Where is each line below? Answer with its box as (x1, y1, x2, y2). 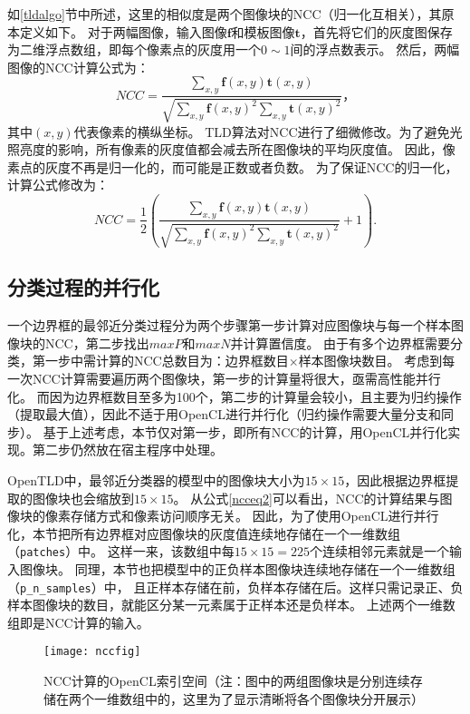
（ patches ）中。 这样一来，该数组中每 (7, 542, 235, 561)
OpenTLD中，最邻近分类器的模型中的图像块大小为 (7, 470, 305, 489)
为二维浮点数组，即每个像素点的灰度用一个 (7, 40, 261, 59)
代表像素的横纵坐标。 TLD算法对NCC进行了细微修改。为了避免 (73, 122, 450, 141)
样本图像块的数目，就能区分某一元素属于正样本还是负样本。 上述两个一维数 (7, 595, 456, 614)
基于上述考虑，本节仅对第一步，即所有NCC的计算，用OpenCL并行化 (43, 422, 448, 441)
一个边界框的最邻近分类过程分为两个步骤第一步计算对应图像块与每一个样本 (7, 316, 451, 335)
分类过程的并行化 (7, 273, 159, 301)
